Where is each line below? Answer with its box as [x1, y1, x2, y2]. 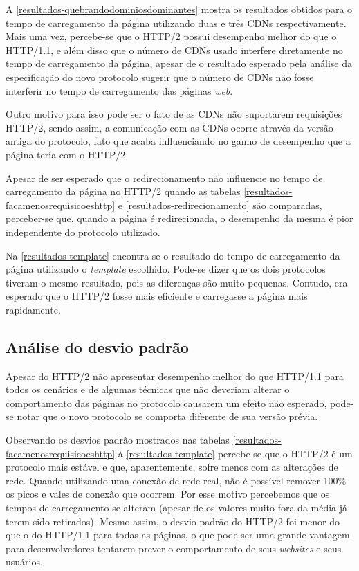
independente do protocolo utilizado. [6, 224, 160, 239]
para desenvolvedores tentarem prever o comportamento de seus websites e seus [6, 541, 342, 555]
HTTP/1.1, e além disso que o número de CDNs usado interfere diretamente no [6, 42, 343, 57]
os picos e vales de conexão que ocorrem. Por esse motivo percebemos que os [6, 487, 330, 501]
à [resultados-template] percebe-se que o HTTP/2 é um [118, 446, 353, 460]
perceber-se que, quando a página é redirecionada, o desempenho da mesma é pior [6, 211, 353, 226]
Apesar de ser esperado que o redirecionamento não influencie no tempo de [6, 170, 323, 185]
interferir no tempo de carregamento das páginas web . [6, 83, 233, 98]
